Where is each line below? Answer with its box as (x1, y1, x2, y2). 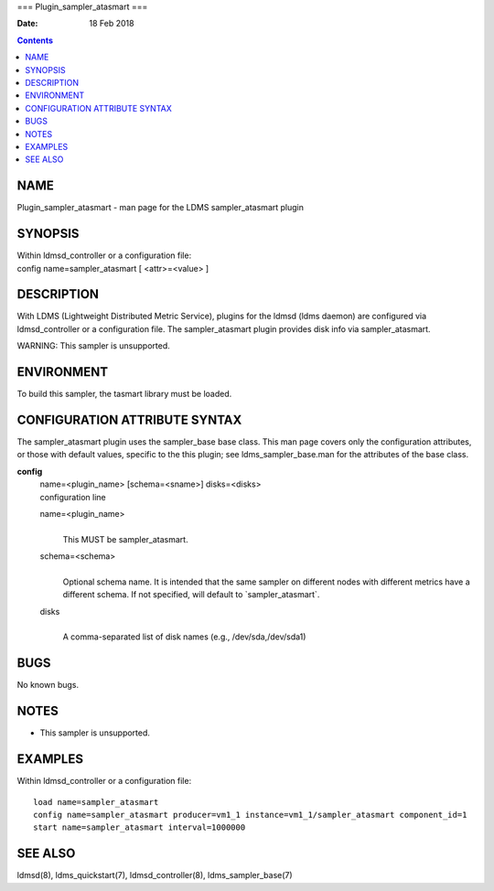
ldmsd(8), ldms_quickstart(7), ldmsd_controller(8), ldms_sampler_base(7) (16, 870, 293, 881)
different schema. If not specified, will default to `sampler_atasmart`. (62, 589, 320, 600)
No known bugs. (16, 680, 80, 691)
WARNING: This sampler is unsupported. (16, 340, 170, 351)
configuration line (39, 491, 107, 502)
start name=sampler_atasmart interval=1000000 (33, 822, 246, 832)
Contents (16, 35, 54, 46)
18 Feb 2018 (89, 18, 134, 29)
